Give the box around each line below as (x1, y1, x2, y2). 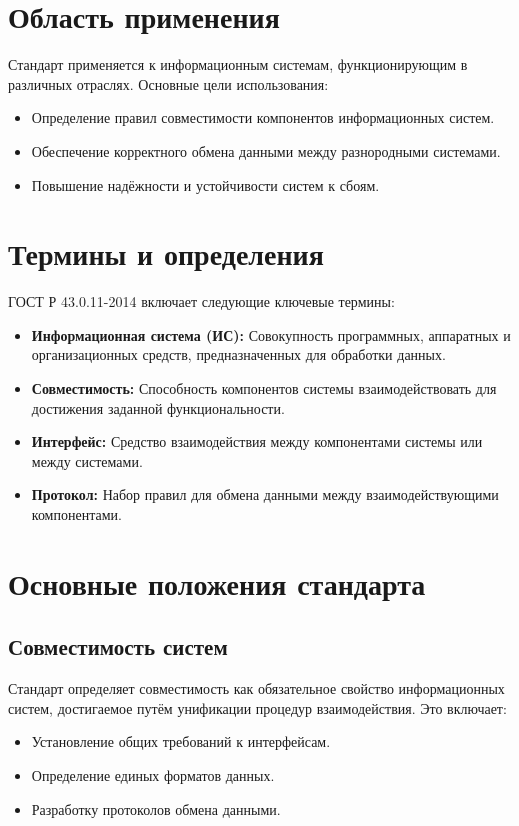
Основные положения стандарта (8, 562, 426, 603)
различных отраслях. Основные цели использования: (8, 73, 329, 94)
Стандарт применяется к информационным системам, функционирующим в (8, 54, 468, 75)
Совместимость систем (8, 631, 228, 662)
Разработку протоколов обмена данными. (31, 798, 281, 819)
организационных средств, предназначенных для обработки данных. (31, 344, 446, 365)
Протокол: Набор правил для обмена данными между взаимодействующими (31, 484, 499, 505)
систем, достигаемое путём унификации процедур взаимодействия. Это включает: (8, 697, 507, 718)
